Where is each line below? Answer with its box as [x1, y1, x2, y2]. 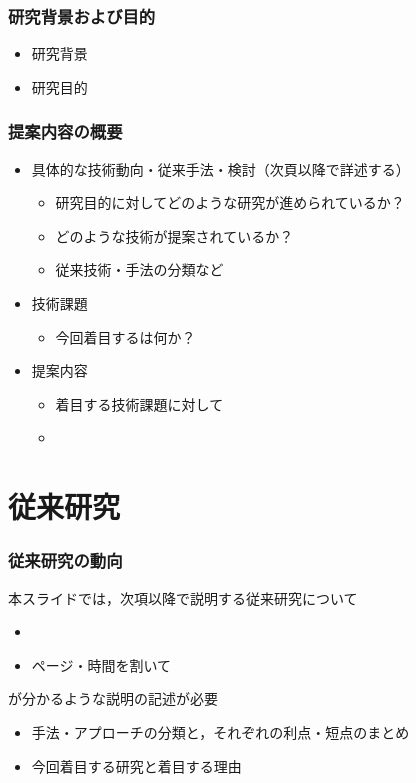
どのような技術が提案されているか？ [55, 225, 294, 246]
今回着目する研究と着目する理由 [31, 755, 242, 776]
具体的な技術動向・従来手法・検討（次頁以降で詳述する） [31, 158, 410, 179]
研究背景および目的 [8, 3, 156, 28]
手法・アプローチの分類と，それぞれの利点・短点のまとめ [31, 721, 410, 742]
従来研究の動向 [8, 548, 123, 573]
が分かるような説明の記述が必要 [8, 688, 218, 709]
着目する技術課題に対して [55, 393, 224, 414]
